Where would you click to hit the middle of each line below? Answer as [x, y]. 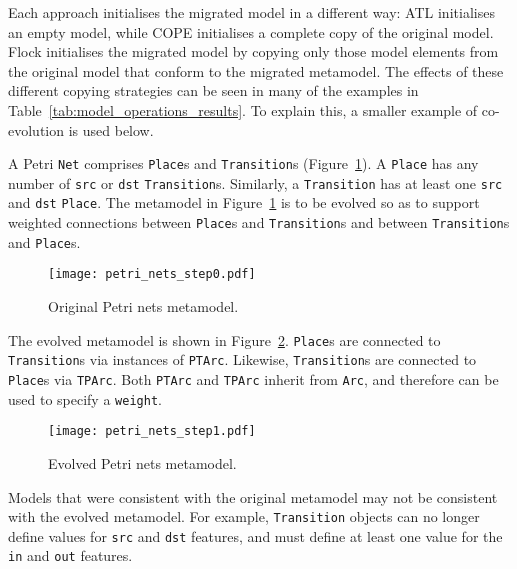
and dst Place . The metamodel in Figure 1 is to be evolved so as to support [244, 202]
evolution [36, 129]
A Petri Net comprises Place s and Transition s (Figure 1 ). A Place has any [243, 163]
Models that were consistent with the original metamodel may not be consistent [253, 496]
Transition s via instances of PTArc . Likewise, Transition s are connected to [242, 359]
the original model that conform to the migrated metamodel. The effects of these [256, 70]
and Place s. [44, 241]
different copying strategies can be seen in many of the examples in [213, 90]
